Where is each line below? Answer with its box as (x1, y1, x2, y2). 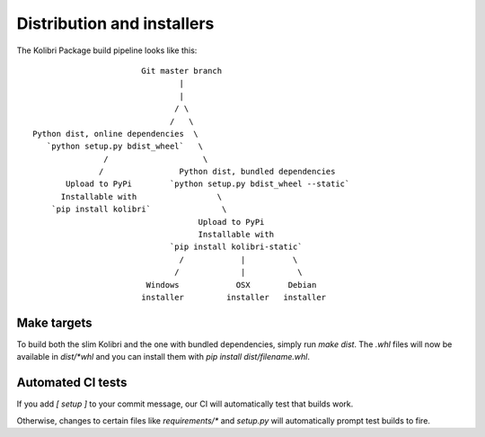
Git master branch (140, 66, 223, 76)
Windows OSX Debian (145, 280, 317, 290)
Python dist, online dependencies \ (32, 129, 199, 138)
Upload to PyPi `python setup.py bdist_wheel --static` (66, 179, 350, 189)
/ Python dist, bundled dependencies (99, 166, 336, 177)
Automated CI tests (16, 375, 128, 390)
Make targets (16, 315, 93, 330)
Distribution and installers (16, 13, 215, 33)
